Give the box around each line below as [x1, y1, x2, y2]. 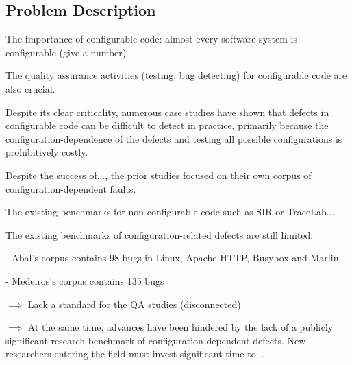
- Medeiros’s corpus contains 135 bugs [5, 273, 164, 287]
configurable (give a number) [5, 45, 127, 59]
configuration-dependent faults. [5, 181, 136, 196]
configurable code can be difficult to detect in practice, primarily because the [5, 118, 329, 132]
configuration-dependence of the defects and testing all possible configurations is [5, 131, 342, 145]
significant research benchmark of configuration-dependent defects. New [5, 333, 306, 347]
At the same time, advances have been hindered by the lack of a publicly [27, 320, 334, 334]
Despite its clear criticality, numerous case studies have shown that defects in [5, 104, 329, 119]
